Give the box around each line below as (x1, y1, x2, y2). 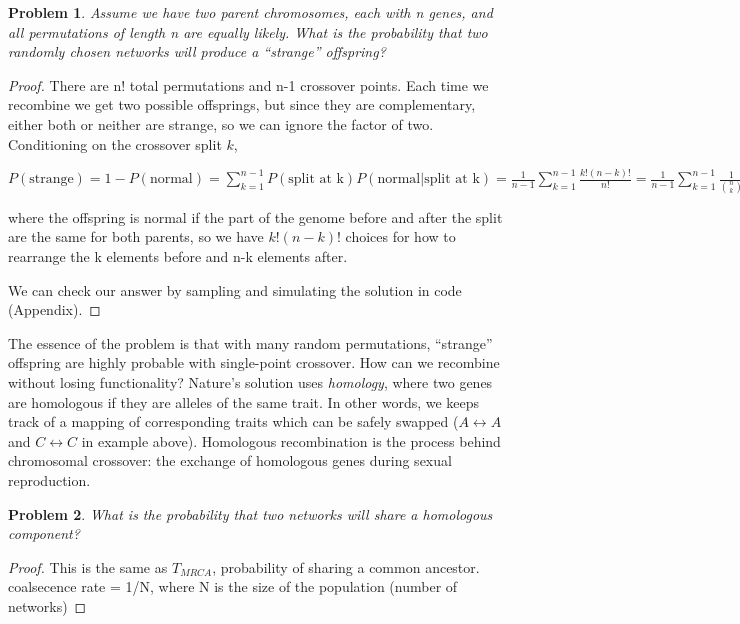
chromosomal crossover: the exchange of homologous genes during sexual (8, 450, 452, 471)
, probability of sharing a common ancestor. (212, 556, 480, 577)
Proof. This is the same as (8, 556, 168, 577)
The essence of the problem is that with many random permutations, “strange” (8, 332, 493, 353)
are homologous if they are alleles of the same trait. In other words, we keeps (8, 391, 480, 412)
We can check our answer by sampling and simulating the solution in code (8, 279, 462, 300)
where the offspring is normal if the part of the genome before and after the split (8, 206, 503, 227)
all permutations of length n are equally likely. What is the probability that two (8, 21, 488, 42)
